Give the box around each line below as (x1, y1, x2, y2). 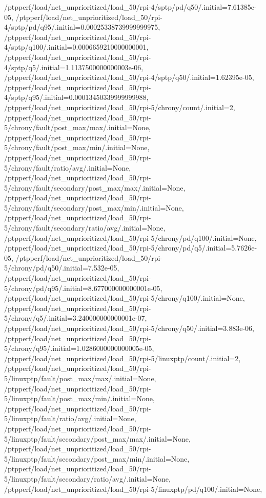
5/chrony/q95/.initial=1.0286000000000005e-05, (4, 343, 154, 354)
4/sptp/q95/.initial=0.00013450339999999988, (4, 92, 149, 102)
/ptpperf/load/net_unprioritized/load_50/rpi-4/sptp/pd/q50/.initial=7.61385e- (4, 2, 257, 12)
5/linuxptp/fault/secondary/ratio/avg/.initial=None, (4, 473, 171, 484)
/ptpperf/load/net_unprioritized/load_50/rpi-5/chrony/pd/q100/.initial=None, (4, 232, 257, 243)
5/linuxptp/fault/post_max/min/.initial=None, (4, 393, 155, 404)
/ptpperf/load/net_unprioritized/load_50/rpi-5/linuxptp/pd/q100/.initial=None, (4, 483, 262, 494)
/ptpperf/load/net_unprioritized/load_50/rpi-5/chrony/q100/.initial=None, (4, 293, 245, 303)
